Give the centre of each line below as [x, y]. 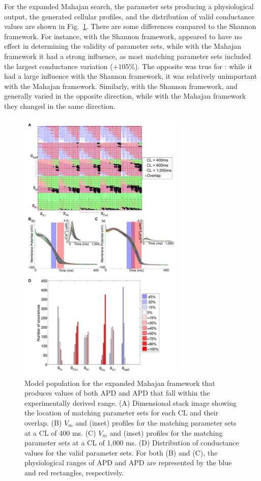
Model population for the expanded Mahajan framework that [120, 383]
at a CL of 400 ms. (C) [60, 432]
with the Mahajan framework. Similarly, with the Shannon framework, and [121, 86]
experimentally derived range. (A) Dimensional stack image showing [131, 402]
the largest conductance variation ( [59, 66]
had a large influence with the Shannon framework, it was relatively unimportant [130, 76]
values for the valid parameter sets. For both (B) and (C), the [121, 452]
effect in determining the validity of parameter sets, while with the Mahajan [123, 46]
